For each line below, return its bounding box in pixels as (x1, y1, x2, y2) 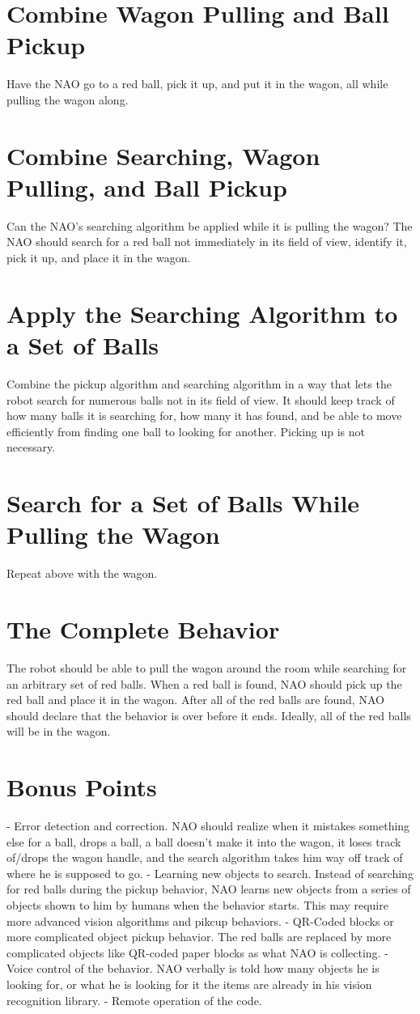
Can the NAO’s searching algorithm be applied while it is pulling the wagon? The (6, 217, 413, 234)
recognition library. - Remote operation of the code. (6, 991, 262, 1008)
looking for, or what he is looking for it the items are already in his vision (6, 975, 372, 992)
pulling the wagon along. (6, 91, 129, 108)
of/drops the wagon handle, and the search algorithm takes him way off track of (6, 849, 403, 866)
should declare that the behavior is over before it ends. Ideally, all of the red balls (6, 706, 411, 723)
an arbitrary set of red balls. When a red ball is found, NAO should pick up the (6, 675, 402, 692)
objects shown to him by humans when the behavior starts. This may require (6, 896, 388, 913)
